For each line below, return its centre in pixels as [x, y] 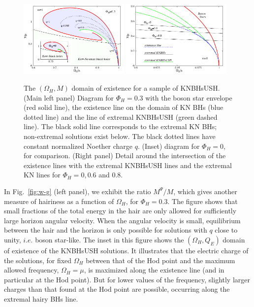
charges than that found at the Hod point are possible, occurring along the [117, 289]
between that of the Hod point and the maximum [160, 260]
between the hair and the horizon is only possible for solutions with [106, 230]
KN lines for [42, 175]
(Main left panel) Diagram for [69, 97]
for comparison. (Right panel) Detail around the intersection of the [125, 155]
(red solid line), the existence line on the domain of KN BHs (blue [124, 107]
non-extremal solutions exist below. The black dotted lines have [120, 136]
